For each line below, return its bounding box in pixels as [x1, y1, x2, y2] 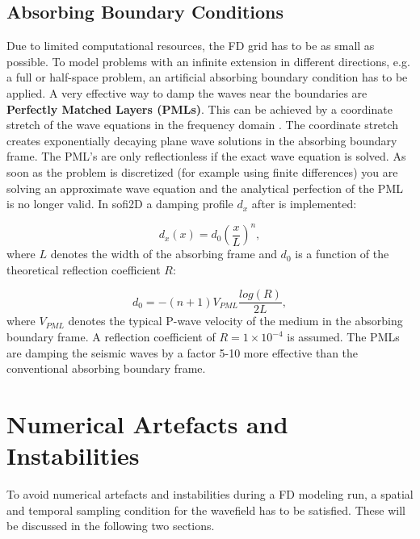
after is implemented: [251, 195, 357, 212]
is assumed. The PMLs [287, 328, 400, 345]
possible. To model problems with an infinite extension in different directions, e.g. [6, 52, 410, 69]
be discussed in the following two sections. [6, 517, 215, 534]
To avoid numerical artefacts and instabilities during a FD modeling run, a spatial [6, 486, 414, 503]
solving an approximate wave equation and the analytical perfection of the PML [6, 179, 403, 196]
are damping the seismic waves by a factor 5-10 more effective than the [6, 344, 359, 361]
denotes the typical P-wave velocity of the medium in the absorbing [68, 312, 403, 329]
